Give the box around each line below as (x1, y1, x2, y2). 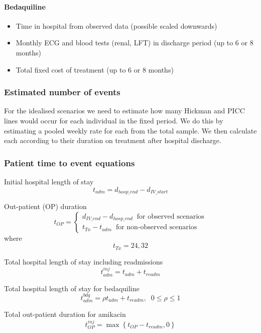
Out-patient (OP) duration (4, 201, 87, 212)
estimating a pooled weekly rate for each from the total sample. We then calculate (4, 125, 257, 136)
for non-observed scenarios (115, 224, 197, 231)
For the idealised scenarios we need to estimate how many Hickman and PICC (4, 105, 245, 116)
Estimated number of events (4, 86, 120, 98)
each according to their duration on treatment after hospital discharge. (4, 135, 221, 146)
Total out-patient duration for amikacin (4, 309, 126, 319)
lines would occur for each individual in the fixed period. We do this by (4, 115, 223, 125)
